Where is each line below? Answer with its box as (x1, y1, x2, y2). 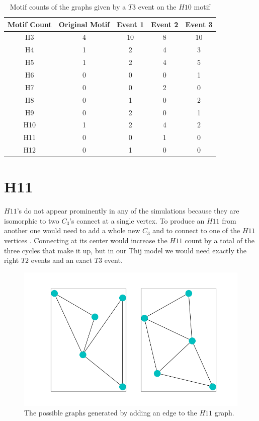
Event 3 (185, 19, 213, 29)
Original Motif (58, 19, 110, 29)
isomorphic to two (4, 215, 59, 226)
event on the (138, 2, 177, 12)
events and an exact (31, 255, 93, 265)
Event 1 (117, 19, 144, 29)
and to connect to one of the (152, 225, 240, 236)
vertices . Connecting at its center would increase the (4, 235, 167, 246)
